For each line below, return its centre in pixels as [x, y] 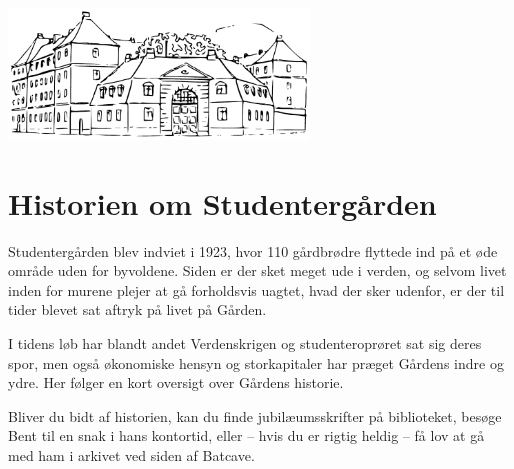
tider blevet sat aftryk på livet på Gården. [137, 309]
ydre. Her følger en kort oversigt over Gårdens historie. [176, 382]
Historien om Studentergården [222, 202]
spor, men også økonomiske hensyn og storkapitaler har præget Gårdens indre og [256, 362]
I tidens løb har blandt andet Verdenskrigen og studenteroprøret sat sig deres [245, 342]
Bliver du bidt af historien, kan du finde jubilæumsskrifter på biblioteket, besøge [255, 415]
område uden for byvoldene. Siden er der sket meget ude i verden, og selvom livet [257, 270]
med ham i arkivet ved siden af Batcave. [131, 454]
